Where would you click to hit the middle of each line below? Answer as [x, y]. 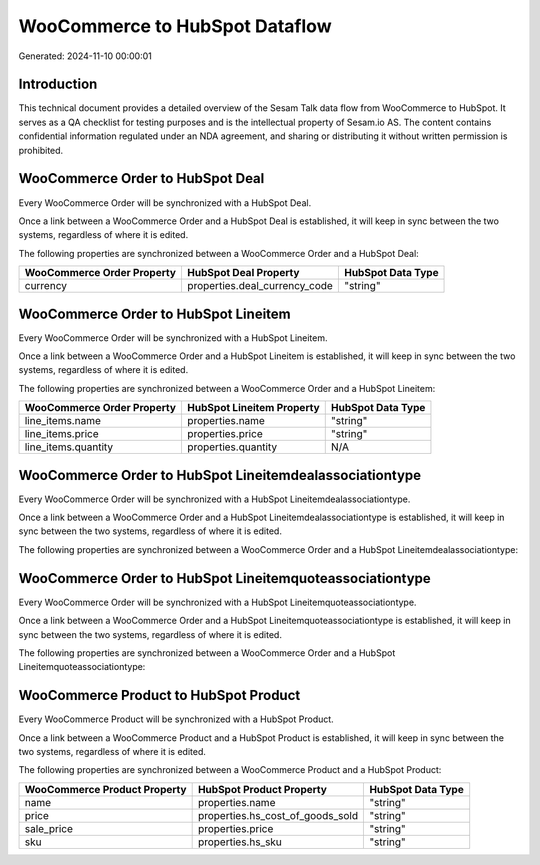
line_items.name [63, 421]
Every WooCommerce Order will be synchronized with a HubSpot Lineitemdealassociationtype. [214, 499]
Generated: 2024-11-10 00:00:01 [85, 56]
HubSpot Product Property [262, 789]
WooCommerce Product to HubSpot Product [159, 695]
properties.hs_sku [239, 842]
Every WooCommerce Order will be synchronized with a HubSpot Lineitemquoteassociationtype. [217, 602]
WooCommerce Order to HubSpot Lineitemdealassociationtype [220, 475]
